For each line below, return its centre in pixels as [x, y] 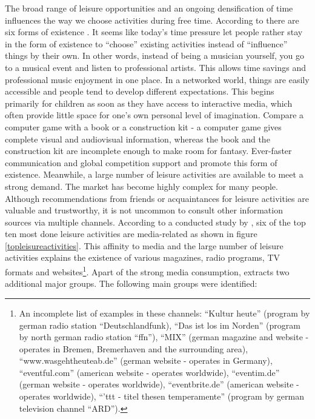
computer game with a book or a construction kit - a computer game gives [143, 126]
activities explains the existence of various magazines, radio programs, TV [143, 257]
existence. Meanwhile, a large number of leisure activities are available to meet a [154, 174]
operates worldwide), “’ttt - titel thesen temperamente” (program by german [161, 396]
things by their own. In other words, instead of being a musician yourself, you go [155, 55]
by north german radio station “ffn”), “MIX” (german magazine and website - [164, 337]
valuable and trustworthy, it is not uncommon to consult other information [144, 210]
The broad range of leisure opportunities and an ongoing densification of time [149, 8]
